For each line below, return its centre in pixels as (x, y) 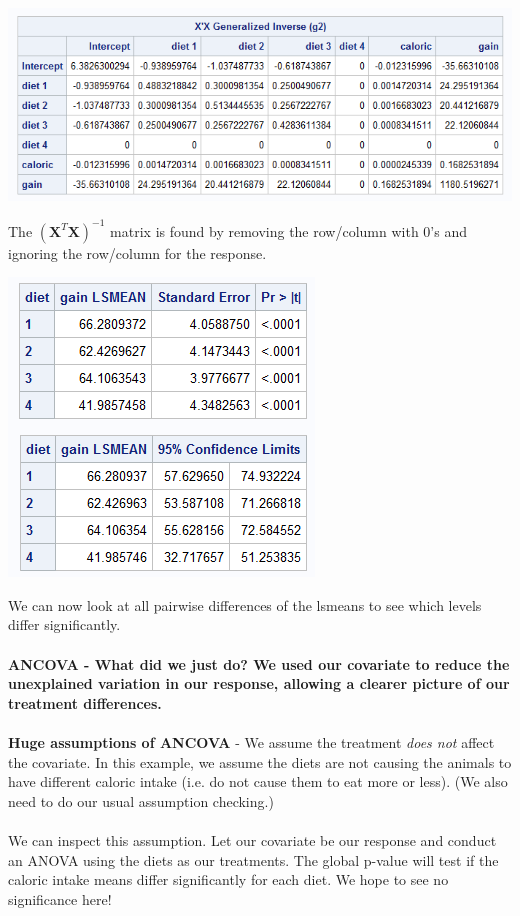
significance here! (60, 898)
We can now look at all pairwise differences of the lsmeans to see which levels (245, 604)
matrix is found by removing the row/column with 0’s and (288, 230)
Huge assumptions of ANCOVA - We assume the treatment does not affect (251, 741)
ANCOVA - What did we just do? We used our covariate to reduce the (259, 663)
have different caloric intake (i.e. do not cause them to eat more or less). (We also (258, 781)
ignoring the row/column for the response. (137, 252)
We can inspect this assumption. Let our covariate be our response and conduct (252, 839)
